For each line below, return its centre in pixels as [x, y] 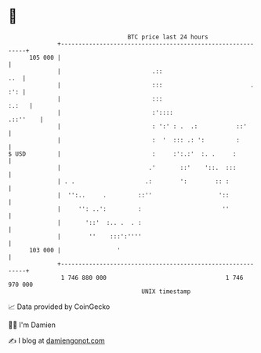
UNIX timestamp [166, 291]
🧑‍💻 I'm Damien [32, 325]
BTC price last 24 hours [168, 37]
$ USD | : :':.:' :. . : [122, 154]
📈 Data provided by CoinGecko [59, 307]
